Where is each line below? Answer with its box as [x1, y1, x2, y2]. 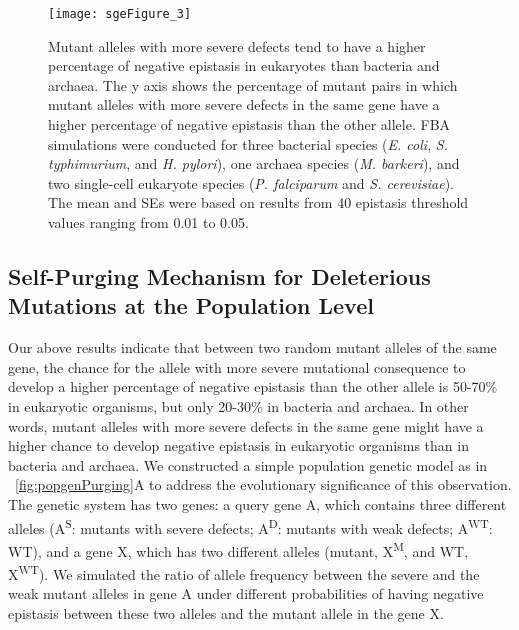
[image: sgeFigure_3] [48, 7, 192, 21]
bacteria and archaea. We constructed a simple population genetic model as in [8, 454, 488, 475]
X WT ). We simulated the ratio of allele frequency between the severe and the [8, 561, 480, 584]
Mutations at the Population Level [8, 290, 374, 321]
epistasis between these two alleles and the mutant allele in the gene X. [8, 602, 444, 623]
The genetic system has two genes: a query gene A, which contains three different [8, 493, 507, 514]
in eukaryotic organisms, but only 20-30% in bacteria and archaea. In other [8, 395, 469, 416]
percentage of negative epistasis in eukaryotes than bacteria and [48, 55, 440, 76]
